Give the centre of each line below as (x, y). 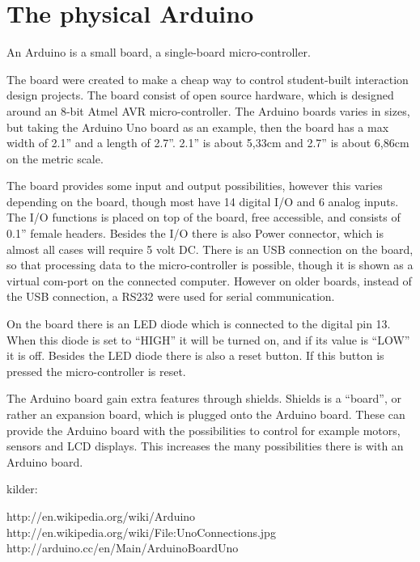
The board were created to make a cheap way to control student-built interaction (208, 79)
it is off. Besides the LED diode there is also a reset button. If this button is (195, 355)
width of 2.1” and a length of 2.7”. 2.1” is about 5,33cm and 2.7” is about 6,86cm (208, 143)
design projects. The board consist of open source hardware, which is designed (200, 95)
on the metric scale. (55, 158)
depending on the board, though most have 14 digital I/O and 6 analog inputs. (203, 201)
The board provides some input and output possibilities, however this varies (195, 186)
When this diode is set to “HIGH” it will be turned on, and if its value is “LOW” (208, 339)
